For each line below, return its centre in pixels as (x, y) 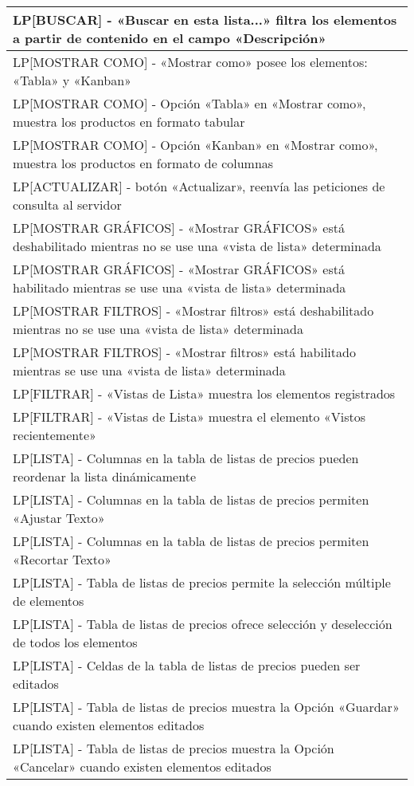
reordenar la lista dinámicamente (105, 476)
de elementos (49, 601)
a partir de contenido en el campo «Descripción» (170, 38)
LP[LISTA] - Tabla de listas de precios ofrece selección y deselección (203, 624)
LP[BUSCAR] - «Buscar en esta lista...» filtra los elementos (205, 20)
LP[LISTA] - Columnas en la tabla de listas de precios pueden (186, 458)
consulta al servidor (67, 204)
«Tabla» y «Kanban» (72, 80)
